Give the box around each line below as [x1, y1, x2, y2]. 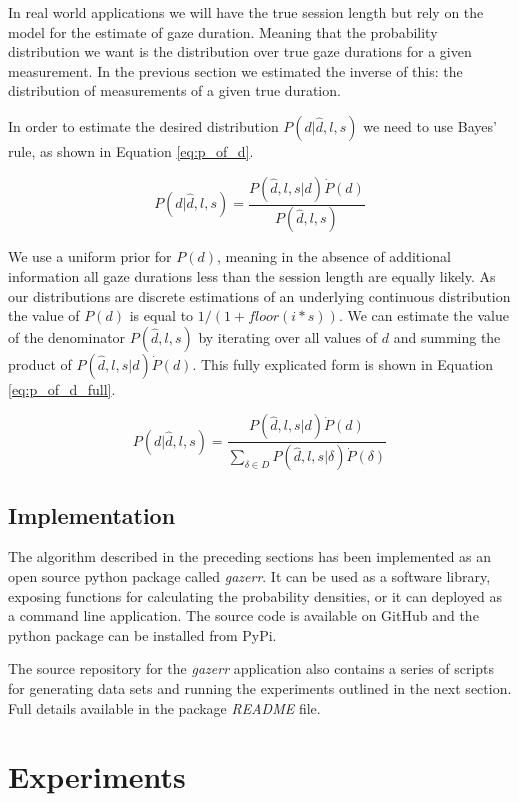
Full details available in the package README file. [8, 697, 321, 718]
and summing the [393, 326, 501, 347]
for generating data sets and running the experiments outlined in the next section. [8, 678, 512, 699]
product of [8, 353, 72, 374]
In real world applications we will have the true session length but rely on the [8, 2, 484, 22]
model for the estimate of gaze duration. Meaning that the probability [8, 21, 438, 42]
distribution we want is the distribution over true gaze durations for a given [8, 41, 472, 62]
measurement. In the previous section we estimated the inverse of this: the [8, 60, 463, 81]
